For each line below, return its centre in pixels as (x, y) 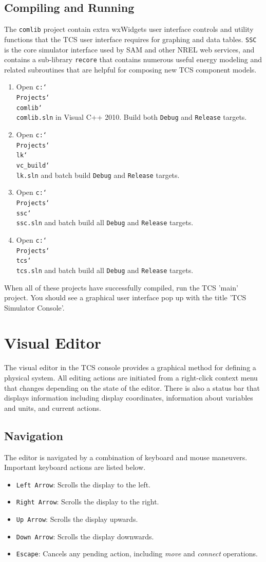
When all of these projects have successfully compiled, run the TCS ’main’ (121, 287)
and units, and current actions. (53, 407)
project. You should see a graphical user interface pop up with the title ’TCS (125, 297)
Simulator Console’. (34, 307)
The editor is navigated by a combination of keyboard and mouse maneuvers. (126, 457)
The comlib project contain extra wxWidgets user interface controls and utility (129, 29)
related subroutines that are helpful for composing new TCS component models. (130, 69)
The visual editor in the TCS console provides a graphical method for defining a (130, 367)
